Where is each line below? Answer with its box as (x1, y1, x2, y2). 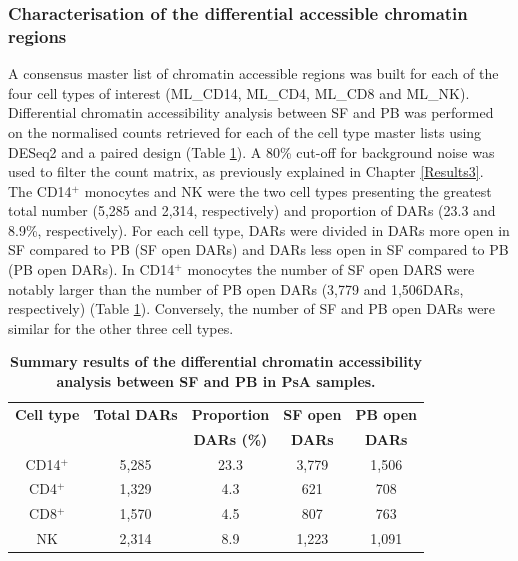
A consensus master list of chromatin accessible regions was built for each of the (8, 63, 499, 84)
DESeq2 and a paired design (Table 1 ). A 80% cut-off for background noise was (8, 141, 495, 162)
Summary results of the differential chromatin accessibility (9, 351, 423, 372)
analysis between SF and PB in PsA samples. (56, 371, 376, 392)
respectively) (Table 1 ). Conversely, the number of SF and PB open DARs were (8, 298, 496, 319)
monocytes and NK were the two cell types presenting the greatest (84, 180, 492, 201)
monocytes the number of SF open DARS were (187, 259, 475, 280)
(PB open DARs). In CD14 (8, 259, 175, 280)
